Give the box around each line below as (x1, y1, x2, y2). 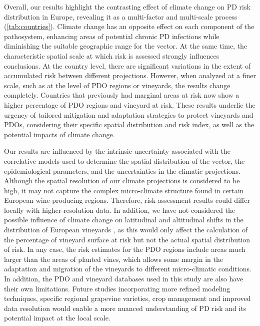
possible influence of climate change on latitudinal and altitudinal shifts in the (4, 214, 243, 225)
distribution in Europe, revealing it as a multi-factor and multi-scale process (4, 11, 237, 22)
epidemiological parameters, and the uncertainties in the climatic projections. (4, 165, 240, 176)
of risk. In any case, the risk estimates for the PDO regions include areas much (4, 244, 245, 254)
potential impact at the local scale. (4, 312, 110, 323)
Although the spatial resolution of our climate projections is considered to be (4, 175, 240, 186)
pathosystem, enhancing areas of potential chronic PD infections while (4, 31, 219, 41)
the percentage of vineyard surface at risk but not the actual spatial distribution (4, 234, 250, 244)
